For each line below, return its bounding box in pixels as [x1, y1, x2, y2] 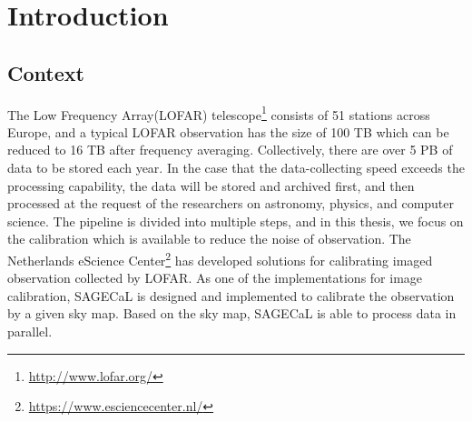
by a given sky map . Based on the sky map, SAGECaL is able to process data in [7, 304, 457, 323]
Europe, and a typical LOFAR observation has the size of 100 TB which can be [7, 122, 449, 141]
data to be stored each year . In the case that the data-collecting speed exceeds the [7, 158, 465, 177]
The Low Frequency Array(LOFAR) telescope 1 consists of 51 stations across [7, 102, 430, 124]
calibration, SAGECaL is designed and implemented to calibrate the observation [7, 286, 455, 305]
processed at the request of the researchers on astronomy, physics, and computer [7, 194, 455, 213]
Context [7, 58, 84, 86]
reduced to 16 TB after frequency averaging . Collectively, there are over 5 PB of [7, 140, 453, 159]
